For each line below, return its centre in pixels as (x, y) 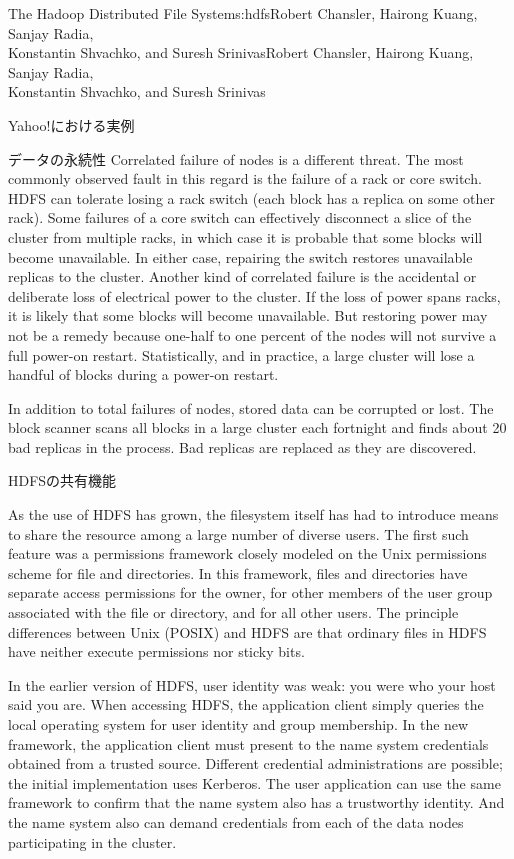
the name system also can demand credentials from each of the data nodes (236, 821)
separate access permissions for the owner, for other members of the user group (250, 592)
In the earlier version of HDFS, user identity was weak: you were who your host (252, 684)
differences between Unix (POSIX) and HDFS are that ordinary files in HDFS (247, 631)
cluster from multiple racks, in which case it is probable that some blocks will (245, 236)
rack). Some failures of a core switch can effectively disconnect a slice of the (240, 217)
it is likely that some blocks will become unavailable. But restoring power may (248, 315)
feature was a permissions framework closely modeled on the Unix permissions (247, 553)
